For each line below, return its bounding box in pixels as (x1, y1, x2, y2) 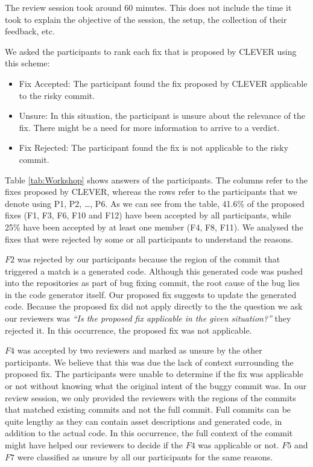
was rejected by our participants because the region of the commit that (17, 253, 280, 265)
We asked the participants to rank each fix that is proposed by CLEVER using (5, 45, 297, 57)
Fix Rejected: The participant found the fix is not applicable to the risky (19, 141, 289, 154)
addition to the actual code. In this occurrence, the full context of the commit (5, 427, 293, 439)
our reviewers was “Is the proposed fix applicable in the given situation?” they (5, 312, 291, 325)
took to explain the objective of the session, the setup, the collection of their (5, 13, 287, 25)
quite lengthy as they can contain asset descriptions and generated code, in (5, 415, 282, 427)
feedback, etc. (5, 25, 55, 37)
